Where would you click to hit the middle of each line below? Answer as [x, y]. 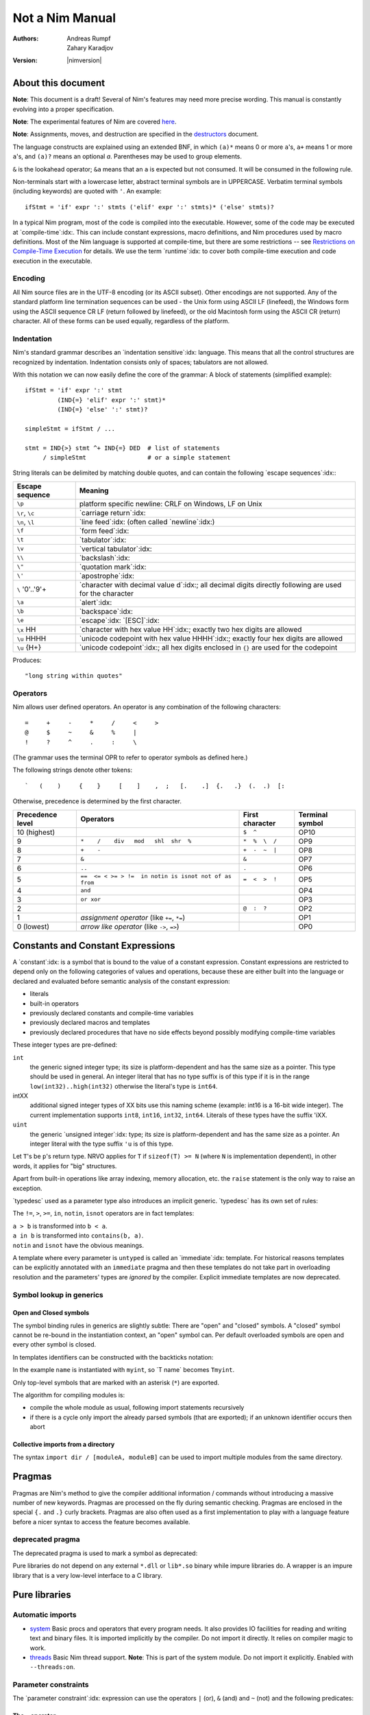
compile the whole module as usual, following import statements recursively [137, 1408]
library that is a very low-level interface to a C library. [88, 1575]
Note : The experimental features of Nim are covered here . [95, 122]
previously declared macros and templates [90, 1023]
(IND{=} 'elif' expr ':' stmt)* [111, 400]
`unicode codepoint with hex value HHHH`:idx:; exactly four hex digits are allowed [211, 638]
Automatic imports [45, 1615]
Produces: [27, 660]
